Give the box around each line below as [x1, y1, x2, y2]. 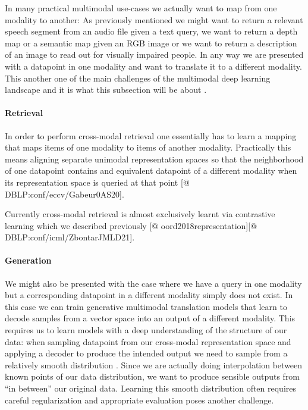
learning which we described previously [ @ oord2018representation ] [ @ [5, 219, 257, 231]
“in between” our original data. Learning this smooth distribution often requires [5, 382, 297, 395]
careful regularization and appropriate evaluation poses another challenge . [5, 393, 274, 406]
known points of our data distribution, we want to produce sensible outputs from [5, 370, 300, 383]
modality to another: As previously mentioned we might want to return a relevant [5, 13, 303, 26]
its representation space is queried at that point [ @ [5, 176, 190, 188]
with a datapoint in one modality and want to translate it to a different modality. [5, 60, 302, 72]
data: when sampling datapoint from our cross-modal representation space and [5, 335, 291, 348]
